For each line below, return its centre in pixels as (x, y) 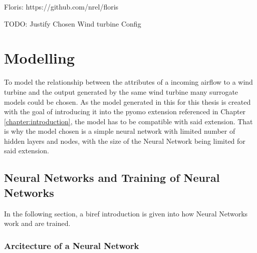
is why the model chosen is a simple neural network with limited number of (120, 131)
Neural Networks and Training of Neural (112, 178)
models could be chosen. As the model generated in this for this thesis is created (127, 101)
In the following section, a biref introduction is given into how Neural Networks (126, 213)
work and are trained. (37, 223)
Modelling (40, 58)
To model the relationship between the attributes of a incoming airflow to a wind (128, 82)
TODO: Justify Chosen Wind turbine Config (73, 23)
